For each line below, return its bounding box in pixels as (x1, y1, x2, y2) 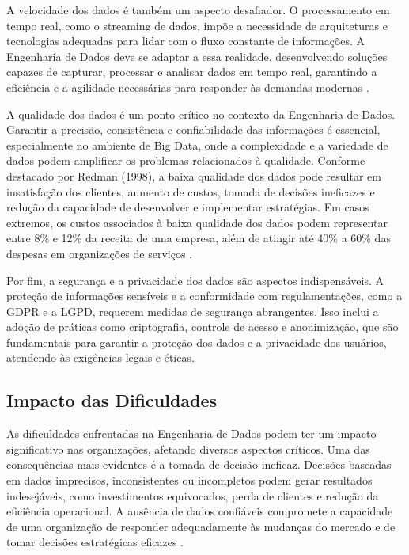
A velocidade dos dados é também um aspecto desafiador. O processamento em (6, 2, 390, 17)
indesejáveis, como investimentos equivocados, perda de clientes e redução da (6, 487, 379, 504)
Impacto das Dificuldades (6, 388, 218, 412)
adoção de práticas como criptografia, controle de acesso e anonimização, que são (6, 318, 399, 335)
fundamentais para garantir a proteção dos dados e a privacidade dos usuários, (6, 333, 387, 350)
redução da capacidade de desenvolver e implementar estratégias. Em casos (6, 199, 369, 215)
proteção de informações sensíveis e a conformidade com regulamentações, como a (6, 287, 403, 304)
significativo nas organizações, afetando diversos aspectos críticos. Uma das (6, 440, 370, 457)
